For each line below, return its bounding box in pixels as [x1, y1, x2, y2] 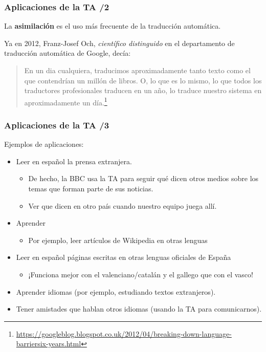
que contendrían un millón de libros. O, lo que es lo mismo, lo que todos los [24, 75, 262, 85]
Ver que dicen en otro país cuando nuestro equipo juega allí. [28, 200, 217, 211]
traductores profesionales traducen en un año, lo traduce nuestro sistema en [24, 85, 262, 96]
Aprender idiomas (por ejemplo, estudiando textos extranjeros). [16, 286, 216, 297]
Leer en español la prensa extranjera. [16, 156, 132, 166]
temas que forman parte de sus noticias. [28, 183, 153, 194]
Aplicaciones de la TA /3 [4, 118, 109, 131]
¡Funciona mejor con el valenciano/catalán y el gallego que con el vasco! [28, 269, 253, 279]
